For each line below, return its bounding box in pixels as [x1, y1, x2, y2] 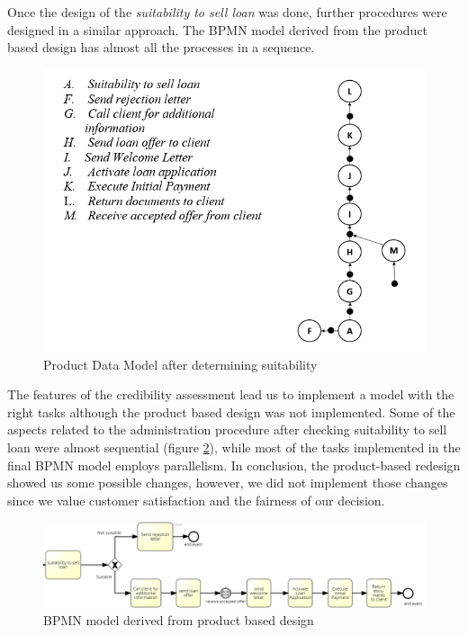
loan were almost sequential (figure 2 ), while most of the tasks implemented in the [7, 438, 461, 457]
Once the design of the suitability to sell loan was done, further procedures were [7, 3, 447, 21]
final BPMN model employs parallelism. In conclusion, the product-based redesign [7, 455, 461, 474]
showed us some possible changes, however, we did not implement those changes [7, 473, 448, 492]
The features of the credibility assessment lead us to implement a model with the [7, 385, 454, 404]
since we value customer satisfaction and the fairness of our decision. [7, 490, 385, 509]
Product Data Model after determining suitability [43, 354, 318, 373]
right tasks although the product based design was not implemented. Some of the [7, 402, 455, 421]
